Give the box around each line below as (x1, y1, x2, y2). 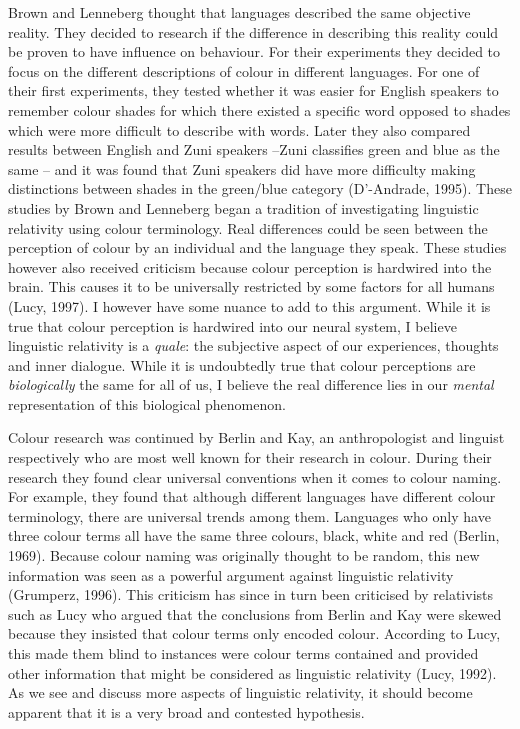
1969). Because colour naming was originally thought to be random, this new (8, 545, 480, 566)
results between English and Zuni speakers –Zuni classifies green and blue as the (8, 139, 500, 160)
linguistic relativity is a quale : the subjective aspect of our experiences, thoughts (8, 335, 499, 356)
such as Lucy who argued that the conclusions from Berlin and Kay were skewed (8, 603, 502, 624)
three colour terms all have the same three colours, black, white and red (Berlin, (8, 525, 500, 546)
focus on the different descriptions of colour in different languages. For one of (8, 60, 480, 81)
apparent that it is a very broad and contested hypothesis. (8, 701, 365, 722)
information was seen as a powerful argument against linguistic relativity (8, 564, 454, 585)
